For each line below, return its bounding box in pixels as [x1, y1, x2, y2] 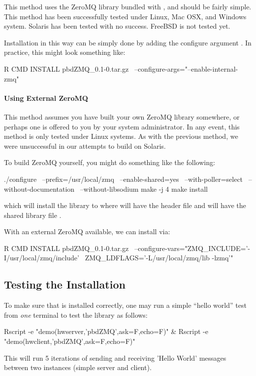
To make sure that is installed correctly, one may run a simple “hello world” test [4, 300, 247, 310]
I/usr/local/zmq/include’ [4, 252, 79, 263]
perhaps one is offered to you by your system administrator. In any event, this [4, 121, 240, 131]
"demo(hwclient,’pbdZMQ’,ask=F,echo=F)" [4, 336, 135, 346]
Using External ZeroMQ [4, 92, 88, 103]
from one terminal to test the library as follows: [4, 309, 148, 320]
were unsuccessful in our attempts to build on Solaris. [4, 140, 166, 151]
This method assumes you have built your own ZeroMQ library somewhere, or [4, 111, 240, 122]
